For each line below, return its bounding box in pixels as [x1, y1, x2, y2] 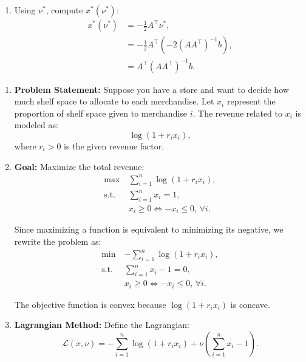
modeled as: [14, 118, 58, 131]
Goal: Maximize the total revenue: [14, 160, 144, 172]
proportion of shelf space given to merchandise [14, 106, 188, 119]
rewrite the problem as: [14, 234, 101, 247]
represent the [226, 95, 276, 108]
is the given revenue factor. [64, 139, 165, 152]
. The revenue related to [192, 106, 282, 119]
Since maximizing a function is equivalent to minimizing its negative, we [14, 223, 284, 236]
